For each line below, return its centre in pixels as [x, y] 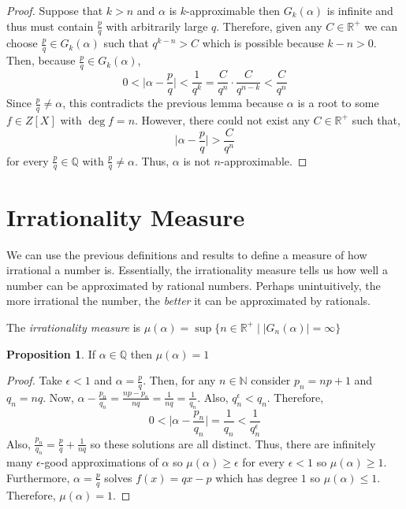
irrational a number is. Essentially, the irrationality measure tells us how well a [197, 270]
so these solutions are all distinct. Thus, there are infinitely [233, 443]
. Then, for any [179, 380]
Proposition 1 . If [51, 353]
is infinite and [360, 10]
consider [271, 380]
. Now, [58, 397]
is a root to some [338, 103]
